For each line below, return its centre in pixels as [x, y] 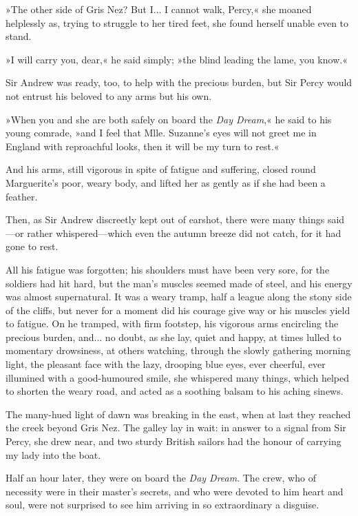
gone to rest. [32, 246]
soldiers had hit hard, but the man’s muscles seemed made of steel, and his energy [179, 283]
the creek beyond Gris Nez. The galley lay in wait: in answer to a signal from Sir [176, 427]
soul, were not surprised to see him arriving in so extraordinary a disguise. [162, 505]
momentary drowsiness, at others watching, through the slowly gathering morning [178, 350]
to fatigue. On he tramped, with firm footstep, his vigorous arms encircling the [172, 323]
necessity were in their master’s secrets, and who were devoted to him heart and [175, 491]
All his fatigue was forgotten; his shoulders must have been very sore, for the [168, 269]
